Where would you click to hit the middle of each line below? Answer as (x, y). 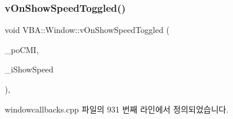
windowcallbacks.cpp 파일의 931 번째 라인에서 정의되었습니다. (117, 109)
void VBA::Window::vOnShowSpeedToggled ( (87, 30)
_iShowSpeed (29, 69)
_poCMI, (22, 49)
